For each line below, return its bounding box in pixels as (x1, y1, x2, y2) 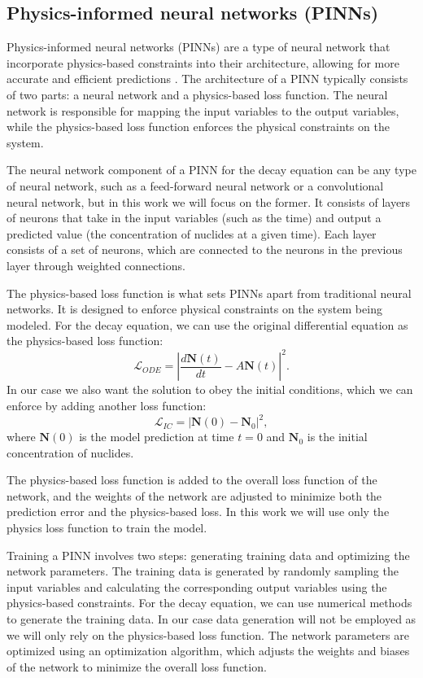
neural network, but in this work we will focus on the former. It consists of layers (7, 193, 411, 210)
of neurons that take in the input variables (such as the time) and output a (7, 209, 382, 226)
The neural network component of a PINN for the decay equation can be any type (7, 161, 416, 178)
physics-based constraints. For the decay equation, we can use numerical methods (7, 594, 412, 611)
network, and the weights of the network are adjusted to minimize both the (7, 487, 382, 504)
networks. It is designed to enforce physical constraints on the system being (7, 300, 382, 317)
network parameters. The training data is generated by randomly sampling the (7, 562, 399, 580)
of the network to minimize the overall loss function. (7, 658, 267, 675)
